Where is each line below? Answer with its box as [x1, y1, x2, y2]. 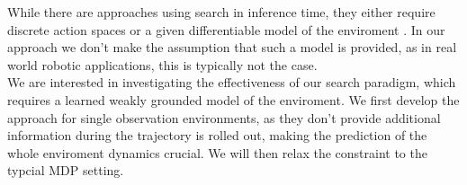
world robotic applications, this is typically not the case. [7, 55, 318, 74]
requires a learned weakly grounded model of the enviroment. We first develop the [7, 90, 460, 109]
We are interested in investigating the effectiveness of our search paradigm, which [7, 73, 456, 92]
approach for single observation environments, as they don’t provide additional [7, 108, 441, 127]
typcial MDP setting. [7, 161, 124, 180]
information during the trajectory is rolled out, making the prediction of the [7, 126, 427, 145]
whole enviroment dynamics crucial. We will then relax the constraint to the [7, 143, 427, 162]
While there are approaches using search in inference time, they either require [7, 3, 436, 21]
